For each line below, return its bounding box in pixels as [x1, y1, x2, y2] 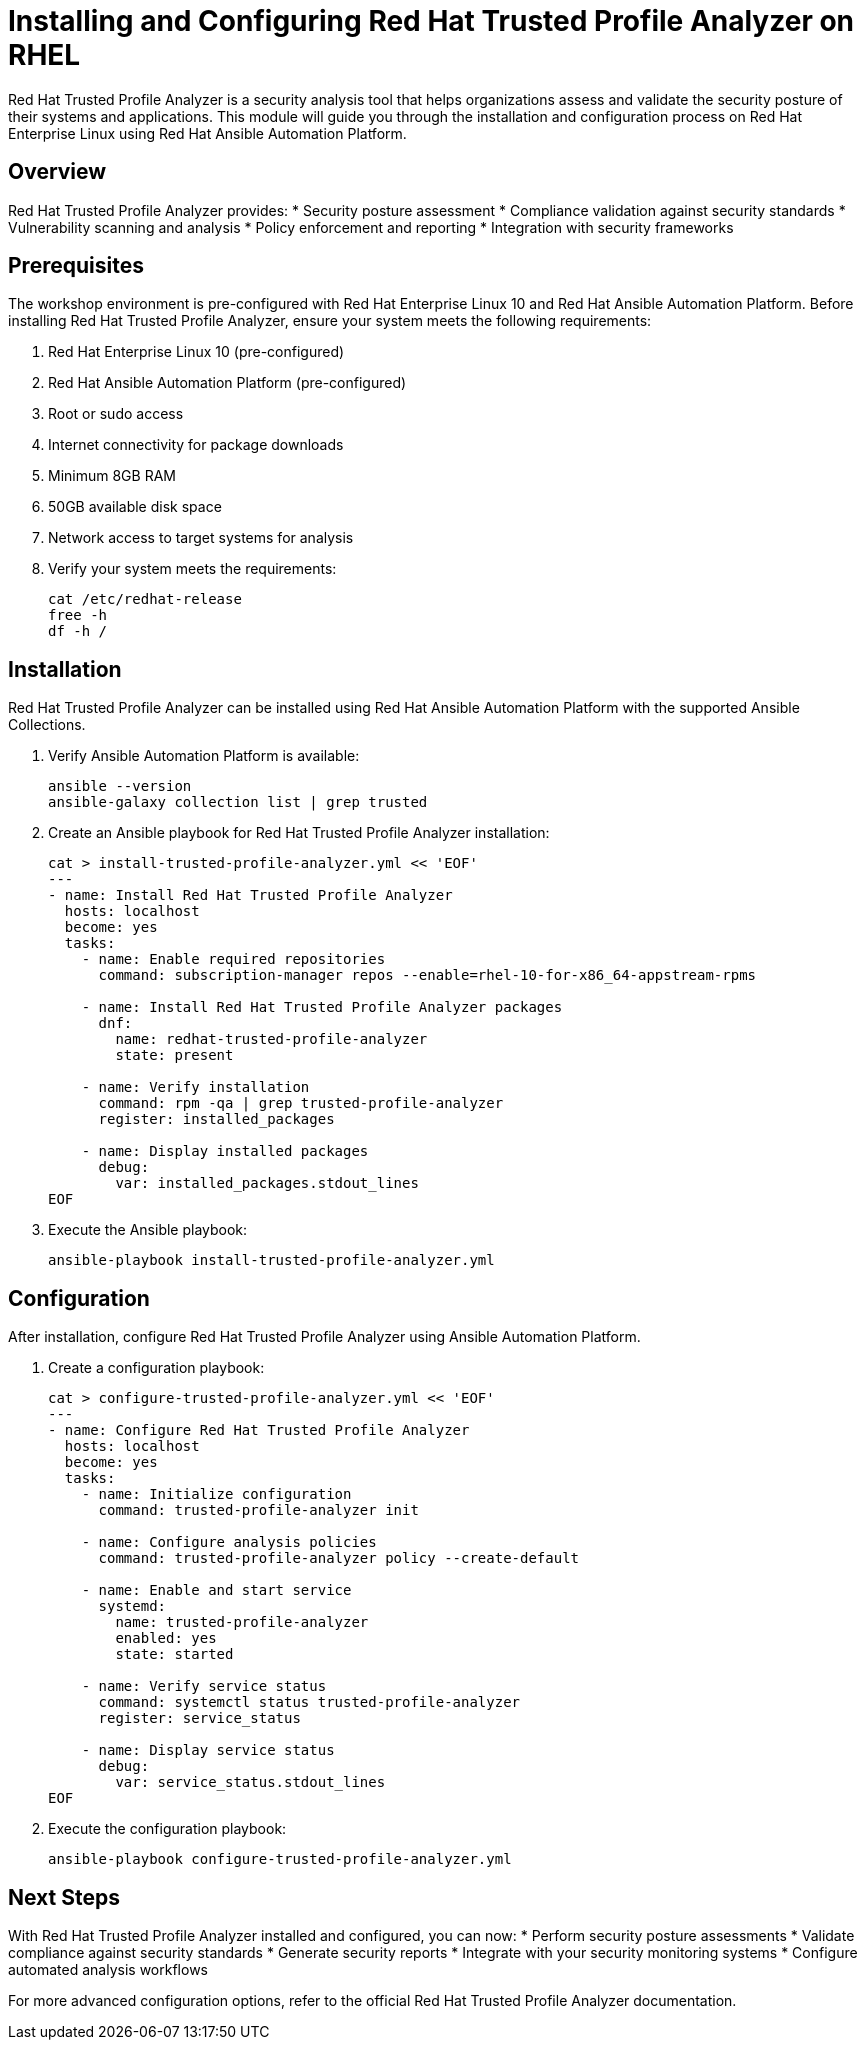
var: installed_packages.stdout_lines [115, 1175, 419, 1192]
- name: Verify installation [81, 1079, 310, 1096]
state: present [115, 1047, 234, 1064]
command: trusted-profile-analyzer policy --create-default [98, 1550, 580, 1567]
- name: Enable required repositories [81, 951, 386, 968]
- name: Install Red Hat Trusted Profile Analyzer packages [81, 999, 563, 1016]
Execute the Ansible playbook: [48, 1221, 248, 1239]
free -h [48, 607, 108, 624]
